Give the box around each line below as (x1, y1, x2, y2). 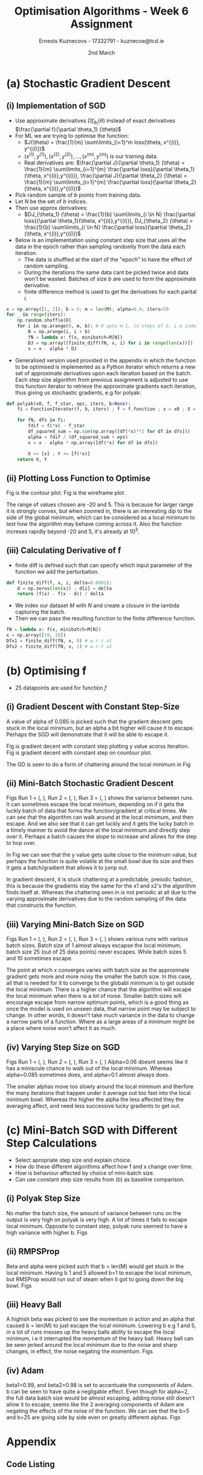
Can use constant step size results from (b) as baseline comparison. (14, 1176, 185, 1183)
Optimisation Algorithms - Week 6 (14, 4, 189, 18)
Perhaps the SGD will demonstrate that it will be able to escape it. (6, 730, 169, 738)
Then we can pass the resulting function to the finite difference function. (14, 615, 196, 622)
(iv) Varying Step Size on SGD (6, 1042, 120, 1053)
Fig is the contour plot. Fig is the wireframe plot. (6, 489, 126, 497)
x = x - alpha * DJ (28, 345, 77, 351)
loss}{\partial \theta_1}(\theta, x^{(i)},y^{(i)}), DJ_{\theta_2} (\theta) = (24, 217, 193, 224)
